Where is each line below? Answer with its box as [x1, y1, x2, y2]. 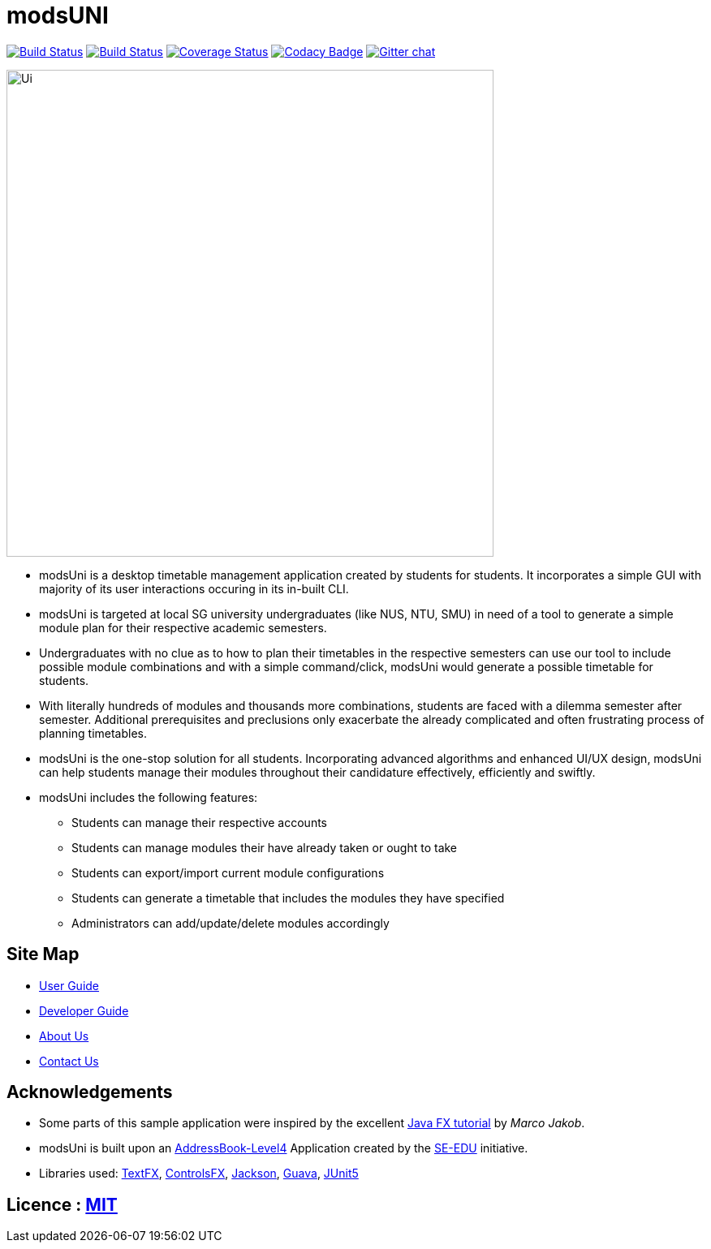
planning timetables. [39, 726, 148, 740]
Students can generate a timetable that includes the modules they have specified [71, 890, 505, 905]
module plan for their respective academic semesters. [39, 620, 327, 635]
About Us [39, 1028, 89, 1043]
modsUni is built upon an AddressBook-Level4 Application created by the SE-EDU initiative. [39, 1141, 528, 1156]
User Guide [39, 978, 100, 993]
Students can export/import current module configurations [71, 865, 385, 880]
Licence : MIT [6, 1194, 118, 1215]
